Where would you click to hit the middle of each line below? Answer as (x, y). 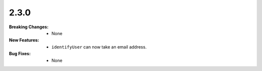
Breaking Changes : (29, 27)
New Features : (24, 40)
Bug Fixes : (20, 54)
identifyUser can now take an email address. (99, 47)
